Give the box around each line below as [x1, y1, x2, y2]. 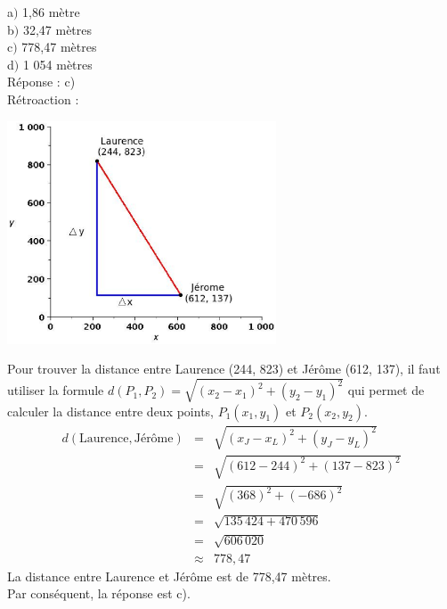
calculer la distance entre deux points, [7, 401, 215, 420]
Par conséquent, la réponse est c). [7, 584, 191, 603]
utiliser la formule [7, 381, 104, 399]
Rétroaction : [7, 89, 79, 108]
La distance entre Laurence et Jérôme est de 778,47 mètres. [7, 566, 331, 585]
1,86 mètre [22, 3, 80, 21]
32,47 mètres [22, 20, 93, 38]
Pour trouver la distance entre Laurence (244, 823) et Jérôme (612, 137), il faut [7, 359, 441, 378]
